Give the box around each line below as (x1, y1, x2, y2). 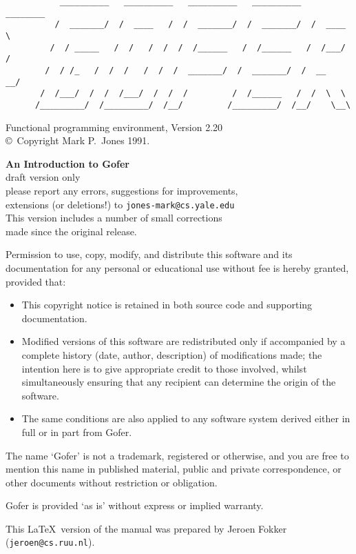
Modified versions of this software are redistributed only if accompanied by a (21, 334, 346, 348)
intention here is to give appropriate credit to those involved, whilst (21, 361, 307, 375)
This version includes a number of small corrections (6, 210, 222, 225)
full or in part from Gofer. (21, 424, 132, 439)
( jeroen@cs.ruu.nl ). (6, 535, 95, 549)
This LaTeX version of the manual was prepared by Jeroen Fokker (6, 521, 287, 535)
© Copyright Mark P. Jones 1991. (6, 133, 150, 148)
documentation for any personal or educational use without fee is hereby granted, (6, 260, 349, 275)
